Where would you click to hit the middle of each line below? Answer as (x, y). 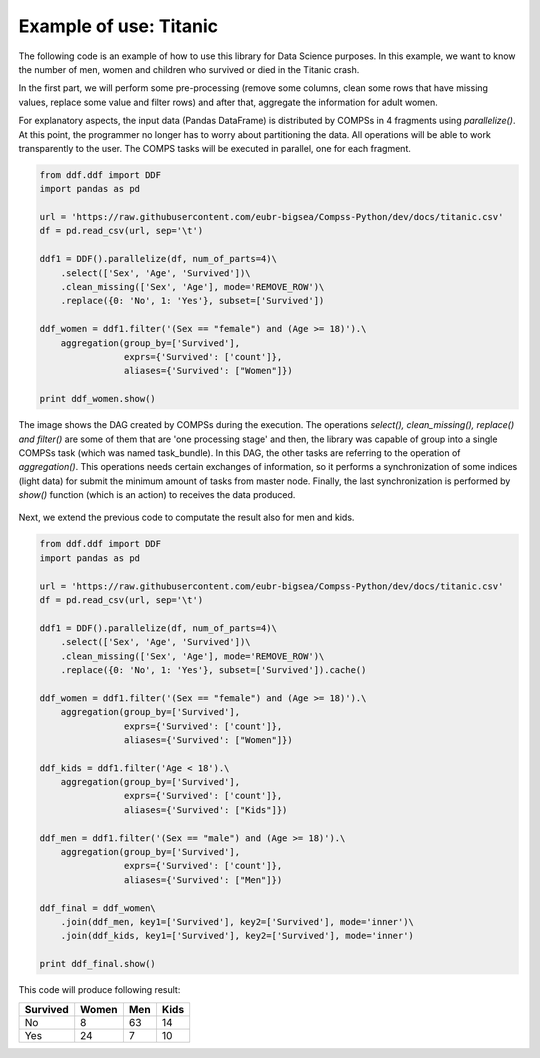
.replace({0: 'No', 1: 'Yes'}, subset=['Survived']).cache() (213, 669)
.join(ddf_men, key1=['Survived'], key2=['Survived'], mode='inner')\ (237, 921)
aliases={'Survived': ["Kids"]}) (205, 809)
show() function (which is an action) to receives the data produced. (157, 495)
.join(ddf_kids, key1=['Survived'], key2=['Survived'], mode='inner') (237, 936)
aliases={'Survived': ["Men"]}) (203, 879)
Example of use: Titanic (118, 26)
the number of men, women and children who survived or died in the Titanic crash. (189, 69)
